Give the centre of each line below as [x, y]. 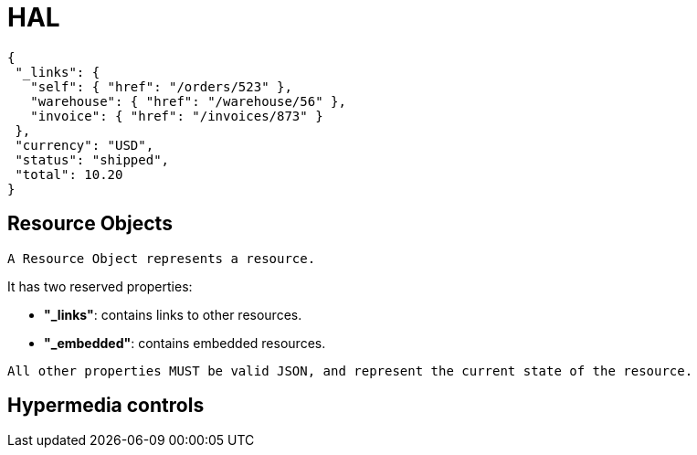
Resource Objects [90, 224]
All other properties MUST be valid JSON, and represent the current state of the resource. [350, 370]
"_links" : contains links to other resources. [173, 314]
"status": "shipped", [92, 159]
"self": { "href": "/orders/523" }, [161, 86]
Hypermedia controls [106, 406]
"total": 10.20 [69, 174]
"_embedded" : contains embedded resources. [185, 343]
